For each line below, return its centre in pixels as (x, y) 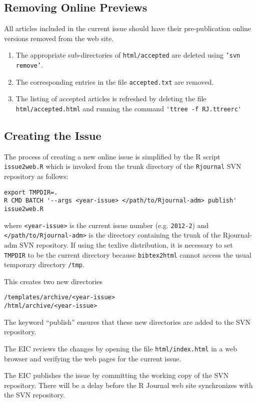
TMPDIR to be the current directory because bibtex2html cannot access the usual (128, 254)
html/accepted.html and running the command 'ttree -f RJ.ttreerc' (128, 108)
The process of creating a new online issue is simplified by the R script (112, 156)
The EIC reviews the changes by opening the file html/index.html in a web (120, 348)
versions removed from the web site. (59, 38)
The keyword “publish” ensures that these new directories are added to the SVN (127, 322)
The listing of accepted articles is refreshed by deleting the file (111, 98)
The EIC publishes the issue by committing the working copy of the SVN (116, 375)
